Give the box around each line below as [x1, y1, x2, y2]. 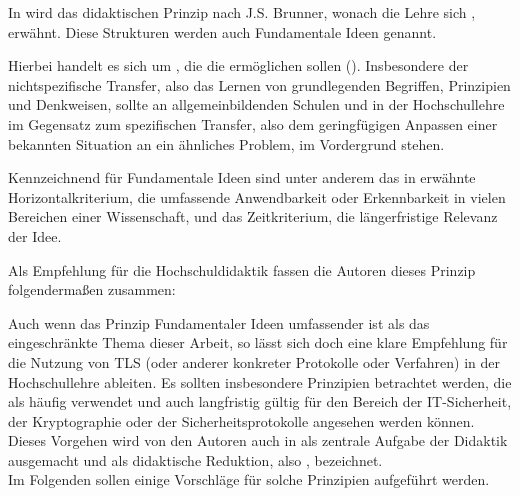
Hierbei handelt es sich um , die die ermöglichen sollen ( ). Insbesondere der [8, 55, 469, 76]
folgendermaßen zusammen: [8, 279, 176, 300]
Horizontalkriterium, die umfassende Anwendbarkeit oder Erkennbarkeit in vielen [8, 186, 506, 207]
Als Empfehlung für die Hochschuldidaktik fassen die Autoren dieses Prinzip [8, 259, 476, 280]
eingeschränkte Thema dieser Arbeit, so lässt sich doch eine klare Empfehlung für [8, 332, 508, 353]
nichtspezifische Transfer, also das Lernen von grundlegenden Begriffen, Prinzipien [8, 74, 511, 95]
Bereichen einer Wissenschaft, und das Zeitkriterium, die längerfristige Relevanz [8, 206, 498, 227]
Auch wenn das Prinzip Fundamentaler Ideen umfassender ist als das [8, 312, 430, 333]
